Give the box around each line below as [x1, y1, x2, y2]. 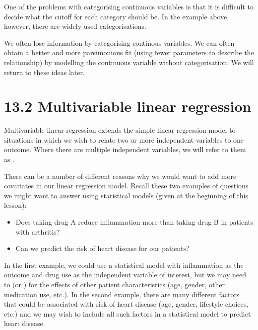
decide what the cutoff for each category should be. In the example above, [4, 11, 229, 21]
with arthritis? [15, 226, 60, 237]
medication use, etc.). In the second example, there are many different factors [4, 289, 240, 299]
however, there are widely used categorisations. [4, 21, 146, 31]
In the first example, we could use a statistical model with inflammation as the [4, 259, 244, 270]
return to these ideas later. [4, 67, 85, 77]
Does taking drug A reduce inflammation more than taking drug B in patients [15, 217, 254, 227]
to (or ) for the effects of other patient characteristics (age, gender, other [4, 279, 225, 289]
